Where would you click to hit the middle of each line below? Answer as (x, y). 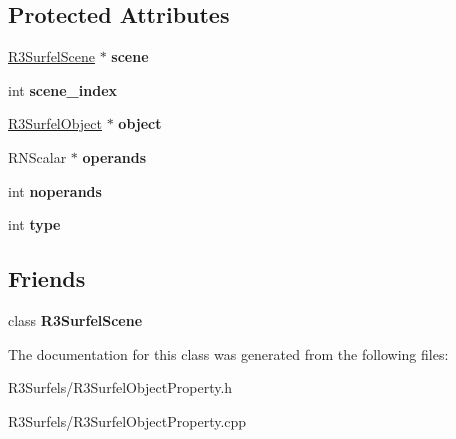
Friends (47, 278)
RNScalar (37, 156)
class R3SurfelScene (75, 319)
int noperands (55, 190)
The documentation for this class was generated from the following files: (228, 353)
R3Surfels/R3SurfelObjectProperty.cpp (127, 420)
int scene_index (63, 89)
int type (34, 224)
